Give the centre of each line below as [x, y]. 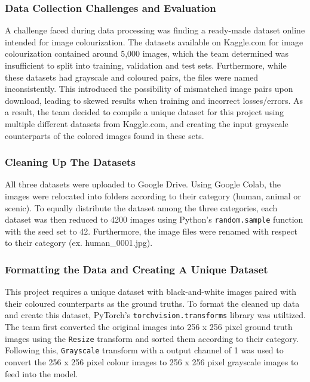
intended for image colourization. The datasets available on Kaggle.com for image [154, 41]
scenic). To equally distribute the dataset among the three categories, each [141, 207]
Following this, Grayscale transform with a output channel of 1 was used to [144, 350]
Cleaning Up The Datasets [70, 162]
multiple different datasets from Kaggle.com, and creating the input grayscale [147, 123]
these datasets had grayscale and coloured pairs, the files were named [132, 77]
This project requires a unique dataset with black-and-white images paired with [151, 292]
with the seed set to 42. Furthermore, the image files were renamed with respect [151, 231]
